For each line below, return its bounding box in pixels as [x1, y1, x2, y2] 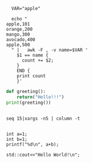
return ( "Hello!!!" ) [16, 94, 65, 100]
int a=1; [6, 131, 28, 137]
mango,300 [6, 31, 31, 37]
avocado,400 [6, 37, 35, 43]
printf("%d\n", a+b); [6, 141, 59, 148]
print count [16, 73, 46, 79]
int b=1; [6, 136, 28, 142]
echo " [11, 16, 28, 22]
